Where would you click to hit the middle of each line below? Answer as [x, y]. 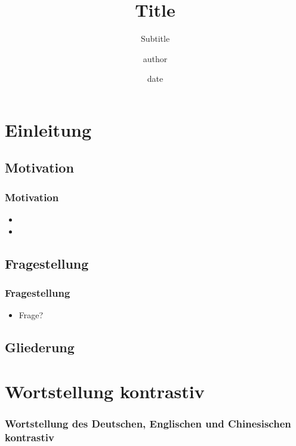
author [155, 58]
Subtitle [155, 39]
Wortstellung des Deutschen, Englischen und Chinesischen [148, 423]
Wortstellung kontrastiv [105, 391]
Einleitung [48, 129]
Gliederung [40, 347]
